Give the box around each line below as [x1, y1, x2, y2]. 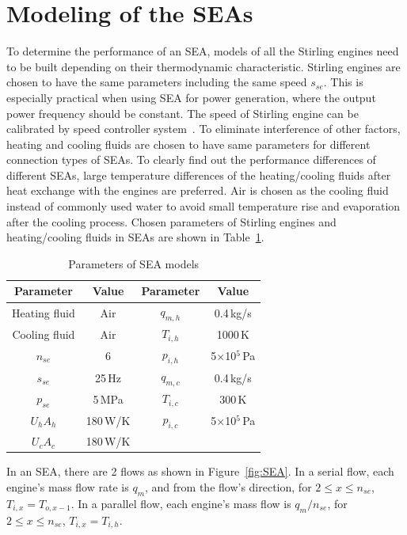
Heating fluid [12, 304, 75, 321]
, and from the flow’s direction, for [145, 478, 312, 495]
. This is [323, 74, 363, 90]
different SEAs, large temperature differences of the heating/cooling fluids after [6, 166, 391, 183]
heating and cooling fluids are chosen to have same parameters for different [6, 135, 371, 152]
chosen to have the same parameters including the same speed [6, 74, 307, 90]
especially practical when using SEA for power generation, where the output [6, 89, 376, 105]
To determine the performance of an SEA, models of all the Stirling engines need [6, 43, 399, 59]
